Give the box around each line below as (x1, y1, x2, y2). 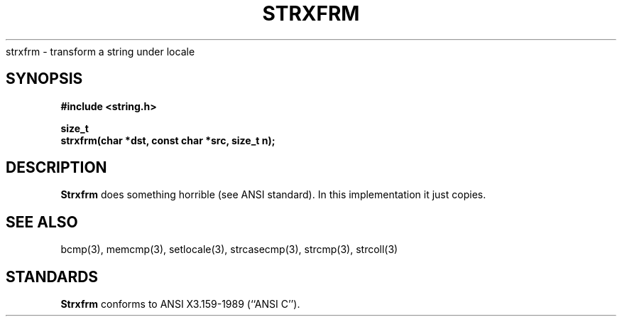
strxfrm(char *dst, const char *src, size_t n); (60, 134, 275, 146)
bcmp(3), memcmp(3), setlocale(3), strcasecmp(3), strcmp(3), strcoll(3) (60, 243, 398, 256)
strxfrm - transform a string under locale (6, 45, 195, 58)
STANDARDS (6, 267, 99, 286)
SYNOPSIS (6, 70, 83, 88)
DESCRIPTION (6, 159, 107, 177)
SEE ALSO (6, 213, 78, 231)
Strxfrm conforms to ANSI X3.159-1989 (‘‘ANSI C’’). (60, 298, 300, 311)
